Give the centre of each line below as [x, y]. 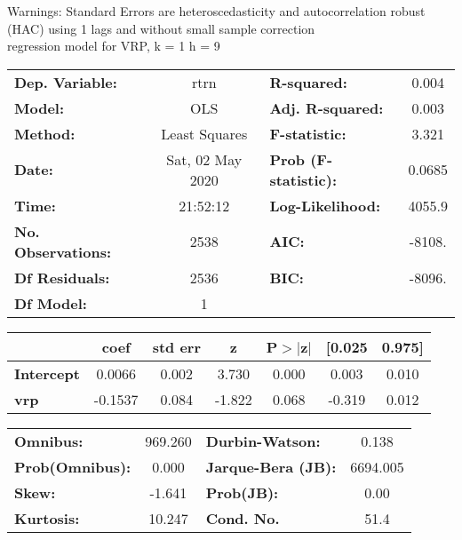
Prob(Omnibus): [73, 466]
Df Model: [51, 303]
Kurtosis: [47, 518]
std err [176, 346]
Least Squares [204, 133]
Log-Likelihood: [325, 205]
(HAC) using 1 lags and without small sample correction [161, 28]
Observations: [63, 251]
